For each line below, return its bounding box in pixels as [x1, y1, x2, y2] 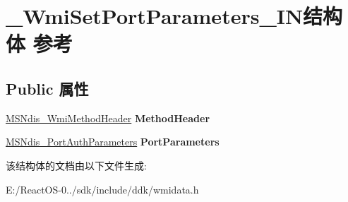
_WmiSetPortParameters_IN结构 [6, 1, 343, 30]
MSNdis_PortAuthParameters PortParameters [6, 134, 220, 149]
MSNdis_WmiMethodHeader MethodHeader [6, 110, 210, 125]
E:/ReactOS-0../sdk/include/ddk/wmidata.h [6, 182, 199, 196]
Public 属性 [6, 77, 89, 99]
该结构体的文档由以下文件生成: [6, 158, 147, 172]
